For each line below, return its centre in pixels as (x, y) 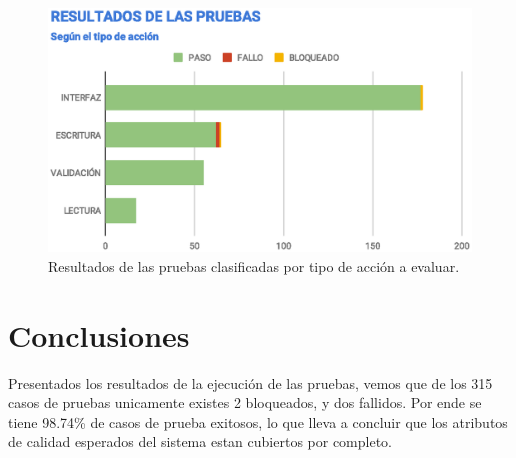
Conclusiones (99, 334)
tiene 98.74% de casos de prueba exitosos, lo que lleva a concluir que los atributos (258, 421)
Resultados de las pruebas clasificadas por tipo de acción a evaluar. (254, 265)
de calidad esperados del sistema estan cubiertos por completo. (200, 441)
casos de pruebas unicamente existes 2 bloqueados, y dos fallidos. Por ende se (245, 402)
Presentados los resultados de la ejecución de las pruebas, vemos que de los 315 (250, 382)
